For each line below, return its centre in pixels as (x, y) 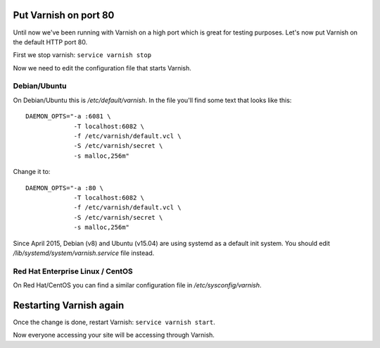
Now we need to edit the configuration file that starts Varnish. (102, 68)
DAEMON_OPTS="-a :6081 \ (68, 117)
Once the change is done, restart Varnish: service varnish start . (114, 322)
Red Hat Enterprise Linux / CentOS (73, 271)
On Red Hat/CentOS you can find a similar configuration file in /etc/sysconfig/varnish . (137, 285)
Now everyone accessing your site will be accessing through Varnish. (114, 335)
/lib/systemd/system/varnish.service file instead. (84, 253)
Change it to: (32, 172)
